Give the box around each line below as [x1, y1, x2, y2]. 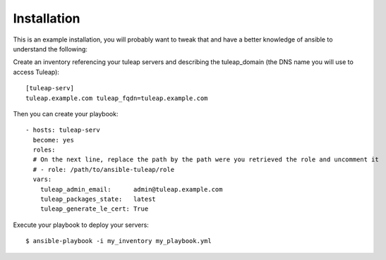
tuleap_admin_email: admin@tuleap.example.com [40, 185, 223, 193]
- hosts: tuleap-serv [25, 126, 100, 134]
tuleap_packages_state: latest [40, 195, 157, 204]
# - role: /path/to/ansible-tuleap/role [32, 166, 175, 173]
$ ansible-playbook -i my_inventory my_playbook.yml [25, 237, 212, 245]
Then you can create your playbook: [13, 109, 119, 118]
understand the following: [13, 44, 88, 53]
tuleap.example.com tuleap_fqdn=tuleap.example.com [25, 94, 208, 102]
